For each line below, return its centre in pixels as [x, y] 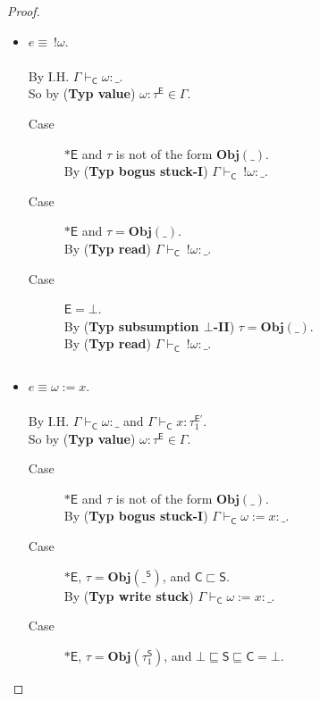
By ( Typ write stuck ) [129, 595]
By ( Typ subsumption [131, 325]
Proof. [24, 11]
